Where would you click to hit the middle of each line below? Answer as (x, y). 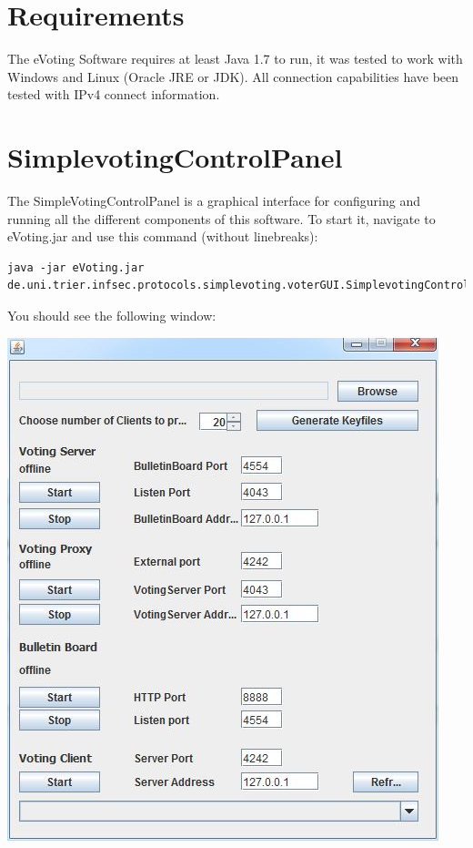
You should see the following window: (112, 315)
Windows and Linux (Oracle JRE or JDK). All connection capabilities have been (233, 76)
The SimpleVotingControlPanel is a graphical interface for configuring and (214, 201)
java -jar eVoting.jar (76, 267)
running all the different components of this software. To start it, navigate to (221, 218)
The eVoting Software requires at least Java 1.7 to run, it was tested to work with (235, 59)
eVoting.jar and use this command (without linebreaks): (163, 236)
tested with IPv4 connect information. (114, 94)
